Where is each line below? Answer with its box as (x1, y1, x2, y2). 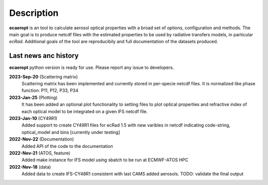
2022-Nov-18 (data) (9, 164, 51, 170)
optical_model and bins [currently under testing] (21, 129, 120, 135)
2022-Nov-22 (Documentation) (9, 136, 74, 142)
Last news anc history (9, 52, 79, 60)
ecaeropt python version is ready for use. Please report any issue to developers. (9, 64, 174, 70)
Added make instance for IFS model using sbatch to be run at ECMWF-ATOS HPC (21, 157, 189, 163)
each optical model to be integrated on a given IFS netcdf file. (21, 108, 148, 114)
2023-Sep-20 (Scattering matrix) (9, 73, 78, 79)
